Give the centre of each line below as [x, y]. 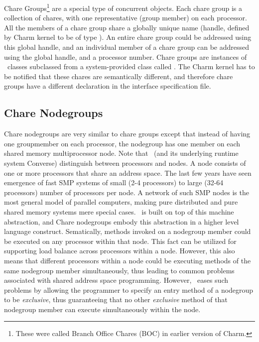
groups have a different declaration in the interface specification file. [108, 86]
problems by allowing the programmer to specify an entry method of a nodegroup [129, 289]
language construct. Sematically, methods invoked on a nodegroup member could [128, 231]
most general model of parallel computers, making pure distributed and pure [121, 202]
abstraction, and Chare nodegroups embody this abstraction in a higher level [122, 221]
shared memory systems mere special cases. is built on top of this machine [119, 211]
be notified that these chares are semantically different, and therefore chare [119, 76]
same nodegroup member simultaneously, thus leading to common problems [119, 270]
